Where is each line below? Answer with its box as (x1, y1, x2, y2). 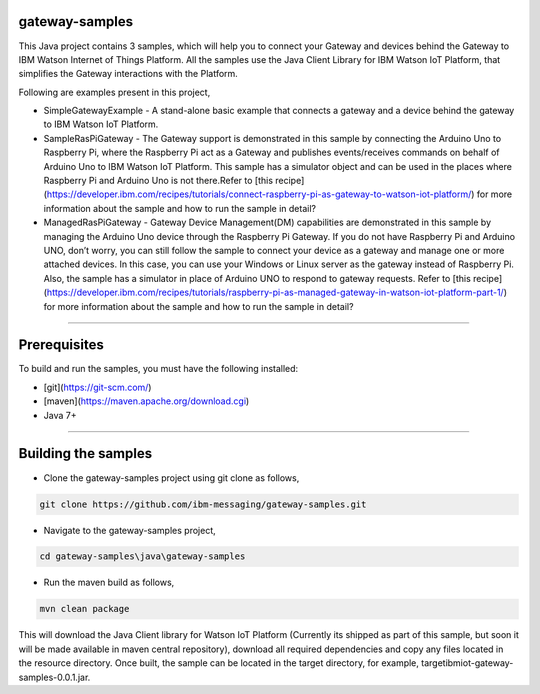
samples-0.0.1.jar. (18, 671, 91, 683)
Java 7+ (43, 409, 77, 421)
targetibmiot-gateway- (421, 657, 514, 669)
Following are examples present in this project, (18, 86, 211, 98)
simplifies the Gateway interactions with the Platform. (18, 68, 239, 80)
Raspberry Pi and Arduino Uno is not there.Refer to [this (43, 175, 274, 187)
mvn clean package (39, 603, 130, 615)
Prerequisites (18, 336, 104, 354)
